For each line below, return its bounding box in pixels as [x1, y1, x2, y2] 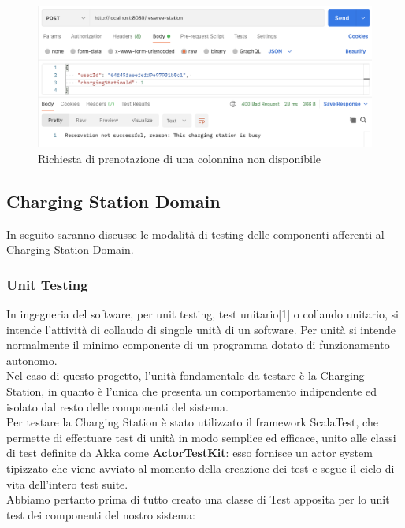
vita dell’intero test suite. [6, 475, 128, 492]
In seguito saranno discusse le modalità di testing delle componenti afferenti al [6, 225, 385, 242]
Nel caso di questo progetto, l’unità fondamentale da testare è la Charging [6, 367, 365, 384]
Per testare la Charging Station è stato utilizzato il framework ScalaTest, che [6, 414, 378, 430]
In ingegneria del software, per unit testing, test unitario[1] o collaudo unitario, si [6, 306, 399, 322]
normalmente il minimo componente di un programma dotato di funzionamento [6, 337, 390, 353]
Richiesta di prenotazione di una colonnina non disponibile [38, 150, 321, 166]
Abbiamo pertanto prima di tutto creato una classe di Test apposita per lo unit [6, 491, 390, 508]
